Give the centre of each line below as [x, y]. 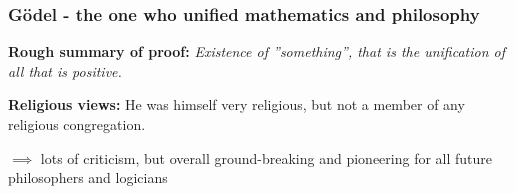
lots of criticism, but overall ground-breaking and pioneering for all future [266, 157]
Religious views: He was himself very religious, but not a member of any [236, 104]
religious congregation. [77, 124]
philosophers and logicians [88, 177]
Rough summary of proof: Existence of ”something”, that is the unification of [256, 51]
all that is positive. [65, 70]
